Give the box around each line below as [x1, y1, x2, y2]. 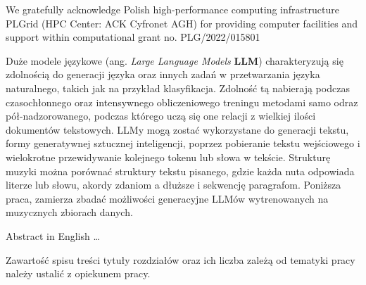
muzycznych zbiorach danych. [6, 205, 133, 220]
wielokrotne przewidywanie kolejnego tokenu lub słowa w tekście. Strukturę [6, 149, 331, 164]
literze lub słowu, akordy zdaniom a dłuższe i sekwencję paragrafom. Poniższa [6, 177, 341, 192]
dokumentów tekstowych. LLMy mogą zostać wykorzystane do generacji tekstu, [6, 122, 349, 137]
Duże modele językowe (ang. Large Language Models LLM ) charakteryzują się [6, 53, 343, 68]
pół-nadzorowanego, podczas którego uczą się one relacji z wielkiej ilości [6, 108, 316, 123]
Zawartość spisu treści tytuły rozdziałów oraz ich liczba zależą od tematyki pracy [6, 252, 355, 267]
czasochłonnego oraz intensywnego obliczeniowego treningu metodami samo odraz [6, 94, 358, 109]
